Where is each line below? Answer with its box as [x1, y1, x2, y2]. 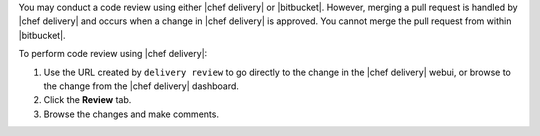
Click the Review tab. [43, 94, 132, 106]
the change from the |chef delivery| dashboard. [43, 80, 240, 92]
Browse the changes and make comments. [43, 108, 220, 120]
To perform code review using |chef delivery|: [18, 48, 208, 60]
